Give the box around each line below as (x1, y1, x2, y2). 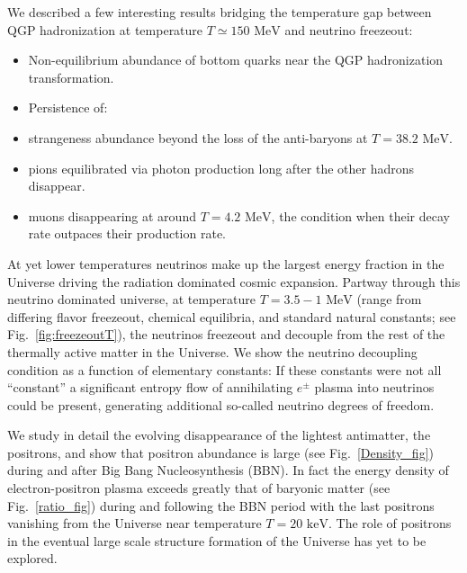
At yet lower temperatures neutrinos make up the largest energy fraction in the (7, 254, 445, 273)
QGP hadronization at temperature (7, 20, 203, 39)
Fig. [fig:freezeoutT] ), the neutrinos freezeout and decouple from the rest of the (7, 325, 445, 344)
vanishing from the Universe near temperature (7, 514, 262, 533)
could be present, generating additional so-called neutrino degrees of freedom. (7, 395, 435, 414)
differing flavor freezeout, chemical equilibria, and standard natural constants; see (7, 307, 456, 326)
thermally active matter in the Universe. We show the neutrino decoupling (7, 342, 418, 361)
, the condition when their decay (271, 206, 450, 225)
